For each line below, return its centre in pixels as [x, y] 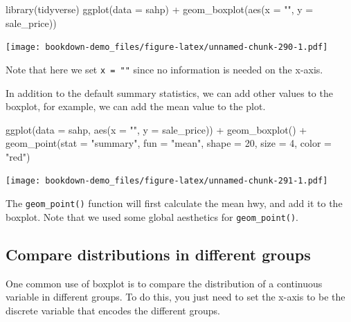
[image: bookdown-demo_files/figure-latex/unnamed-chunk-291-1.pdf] [167, 181]
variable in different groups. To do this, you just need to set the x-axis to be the [175, 297]
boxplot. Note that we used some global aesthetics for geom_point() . [152, 216]
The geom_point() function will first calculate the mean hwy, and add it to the [174, 203]
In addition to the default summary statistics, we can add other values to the [169, 92]
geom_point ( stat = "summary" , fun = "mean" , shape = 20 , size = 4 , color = [169, 143]
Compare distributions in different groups [158, 254]
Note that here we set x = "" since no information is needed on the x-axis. [164, 69]
